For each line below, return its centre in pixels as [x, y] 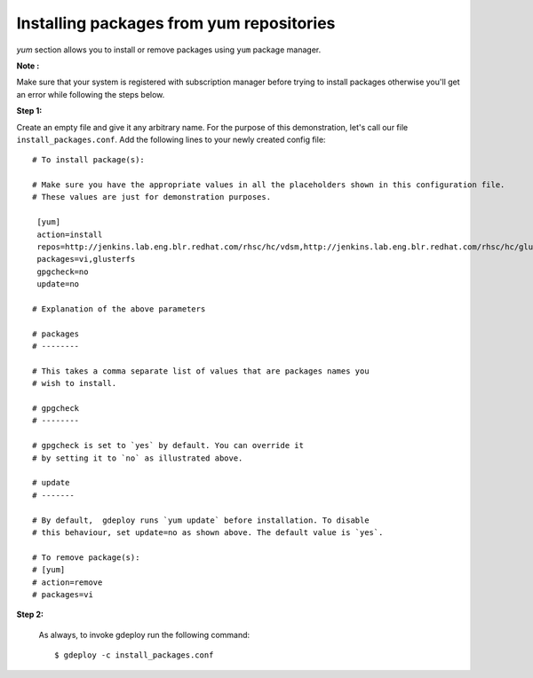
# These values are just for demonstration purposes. [151, 197]
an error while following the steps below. [91, 94]
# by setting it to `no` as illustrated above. [138, 458]
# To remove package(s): [86, 557]
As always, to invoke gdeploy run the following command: [144, 635]
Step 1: [29, 111]
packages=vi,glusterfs [86, 259]
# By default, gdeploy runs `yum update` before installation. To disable [201, 520]
